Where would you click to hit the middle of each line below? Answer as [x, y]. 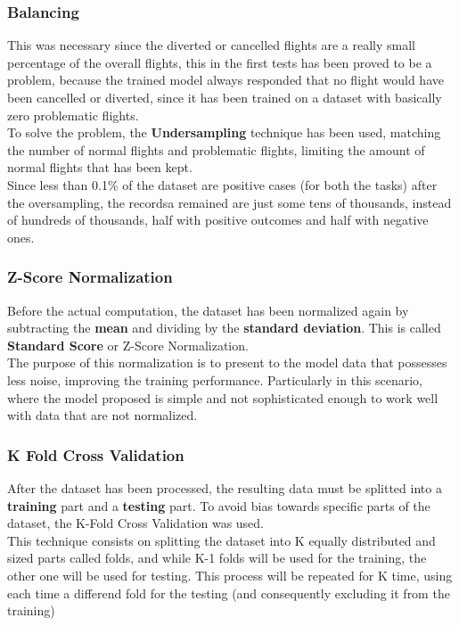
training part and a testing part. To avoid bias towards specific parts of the [219, 505]
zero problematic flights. [73, 115]
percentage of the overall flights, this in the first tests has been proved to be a [220, 62]
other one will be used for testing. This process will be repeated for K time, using [230, 575]
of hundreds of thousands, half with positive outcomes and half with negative [218, 220]
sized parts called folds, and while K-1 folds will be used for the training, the [217, 558]
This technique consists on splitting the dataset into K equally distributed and [221, 540]
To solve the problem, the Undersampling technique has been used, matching [224, 132]
